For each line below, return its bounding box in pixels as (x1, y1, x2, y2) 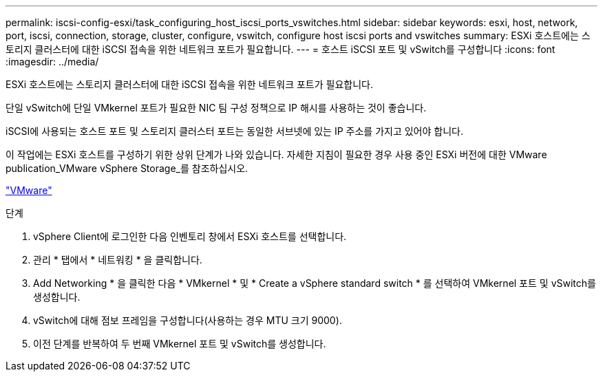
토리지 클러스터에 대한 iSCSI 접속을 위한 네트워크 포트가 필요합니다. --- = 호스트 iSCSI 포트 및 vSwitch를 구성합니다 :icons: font (6, 43, 556, 55)
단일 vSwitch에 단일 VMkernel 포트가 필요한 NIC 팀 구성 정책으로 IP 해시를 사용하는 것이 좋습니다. (6, 102, 427, 114)
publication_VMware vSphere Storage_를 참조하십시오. (6, 162, 248, 174)
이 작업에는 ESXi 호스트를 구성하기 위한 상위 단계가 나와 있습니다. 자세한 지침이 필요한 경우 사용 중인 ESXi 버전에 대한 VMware (6, 149, 547, 160)
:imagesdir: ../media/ (6, 56, 99, 67)
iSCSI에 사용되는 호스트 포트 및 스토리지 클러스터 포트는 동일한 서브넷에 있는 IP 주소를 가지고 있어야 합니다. (6, 125, 463, 137)
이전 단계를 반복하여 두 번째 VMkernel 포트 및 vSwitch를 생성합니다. (33, 338, 326, 349)
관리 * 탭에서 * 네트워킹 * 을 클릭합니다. (33, 254, 202, 266)
